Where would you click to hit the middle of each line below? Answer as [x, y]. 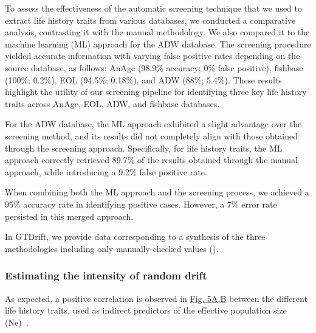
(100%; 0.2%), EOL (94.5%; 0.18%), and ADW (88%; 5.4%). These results [143, 79]
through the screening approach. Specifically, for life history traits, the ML [144, 148]
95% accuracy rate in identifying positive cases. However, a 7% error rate [141, 204]
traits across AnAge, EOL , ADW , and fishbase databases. [112, 103]
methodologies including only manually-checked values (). [112, 248]
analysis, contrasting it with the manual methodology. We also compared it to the [157, 32]
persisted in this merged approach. [69, 216]
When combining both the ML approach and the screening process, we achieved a [157, 192]
